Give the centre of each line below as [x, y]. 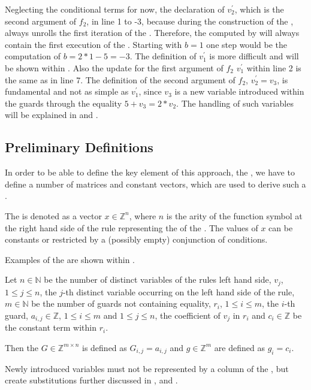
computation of [33, 56]
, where [143, 215]
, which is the [259, 9]
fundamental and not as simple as [67, 91]
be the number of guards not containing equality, [121, 303]
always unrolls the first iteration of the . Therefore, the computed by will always [152, 33]
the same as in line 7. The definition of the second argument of [120, 79]
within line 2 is [274, 67]
